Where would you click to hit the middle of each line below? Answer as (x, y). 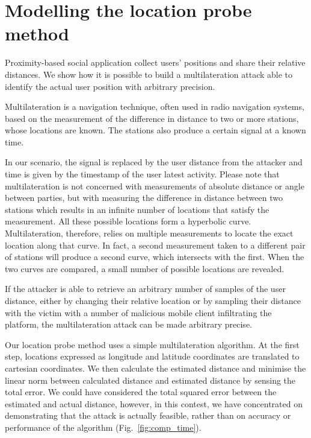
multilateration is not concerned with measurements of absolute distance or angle (155, 186)
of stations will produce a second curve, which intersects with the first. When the (155, 257)
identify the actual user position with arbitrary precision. (110, 86)
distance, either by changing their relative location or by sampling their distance (153, 300)
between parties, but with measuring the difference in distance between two (144, 198)
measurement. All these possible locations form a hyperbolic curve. (128, 221)
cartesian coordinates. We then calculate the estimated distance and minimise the (155, 368)
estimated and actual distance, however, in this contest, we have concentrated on (154, 403)
